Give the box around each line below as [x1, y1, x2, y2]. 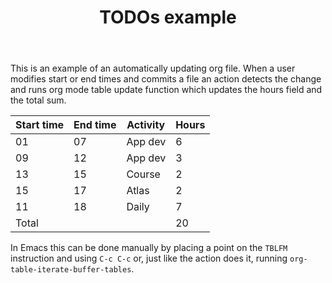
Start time [15, 118, 65, 132]
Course [126, 167, 161, 181]
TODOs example [99, 6, 237, 29]
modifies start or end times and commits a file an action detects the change [10, 73, 322, 85]
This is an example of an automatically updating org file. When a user [10, 62, 296, 75]
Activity [126, 118, 166, 132]
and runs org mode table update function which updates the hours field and [10, 84, 323, 96]
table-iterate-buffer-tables [10, 265, 132, 275]
